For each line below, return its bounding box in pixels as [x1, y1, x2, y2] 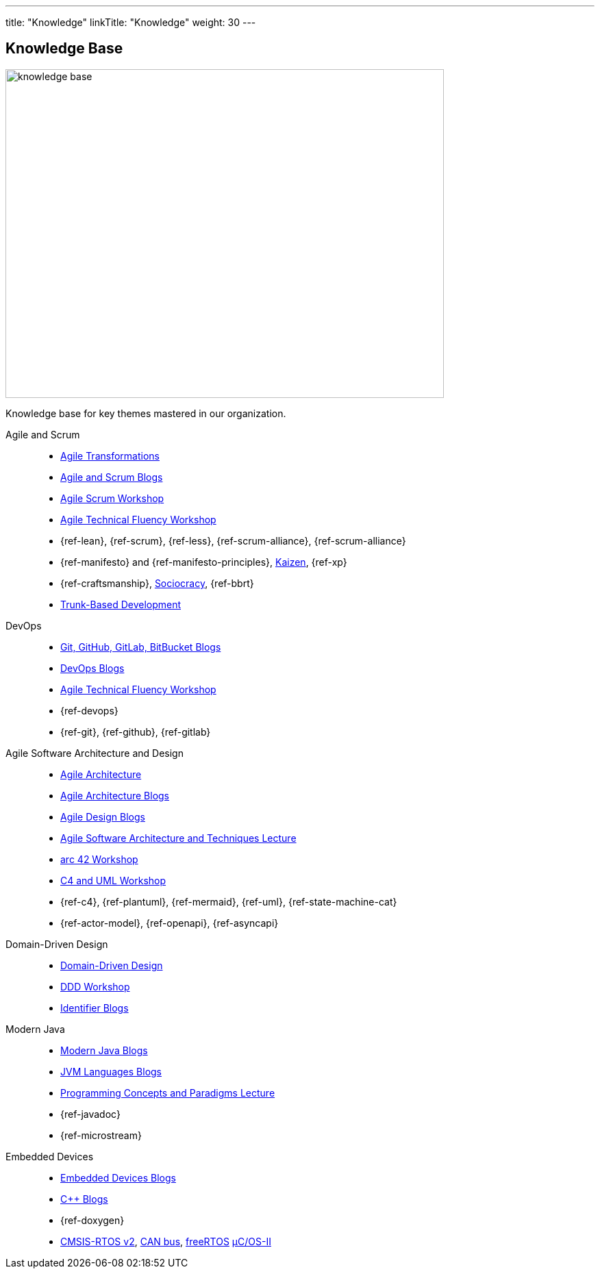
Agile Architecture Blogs [60, 789, 170, 801]
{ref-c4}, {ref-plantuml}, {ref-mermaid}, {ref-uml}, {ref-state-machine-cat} [60, 895, 397, 908]
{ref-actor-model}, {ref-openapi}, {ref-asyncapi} [60, 916, 279, 929]
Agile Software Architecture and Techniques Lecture [60, 832, 297, 844]
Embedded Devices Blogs [60, 1171, 176, 1184]
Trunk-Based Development [60, 598, 182, 610]
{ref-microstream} [60, 1129, 142, 1141]
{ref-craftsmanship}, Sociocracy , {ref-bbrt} [60, 577, 254, 589]
